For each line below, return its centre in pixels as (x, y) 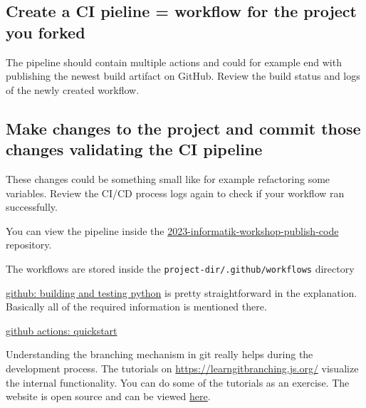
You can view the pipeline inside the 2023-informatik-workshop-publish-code (172, 230)
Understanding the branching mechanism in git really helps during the (160, 354)
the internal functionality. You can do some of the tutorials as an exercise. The (178, 382)
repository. (29, 245)
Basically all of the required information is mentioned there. (136, 307)
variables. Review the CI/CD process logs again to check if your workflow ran (175, 193)
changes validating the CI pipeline (134, 149)
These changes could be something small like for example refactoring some (168, 178)
